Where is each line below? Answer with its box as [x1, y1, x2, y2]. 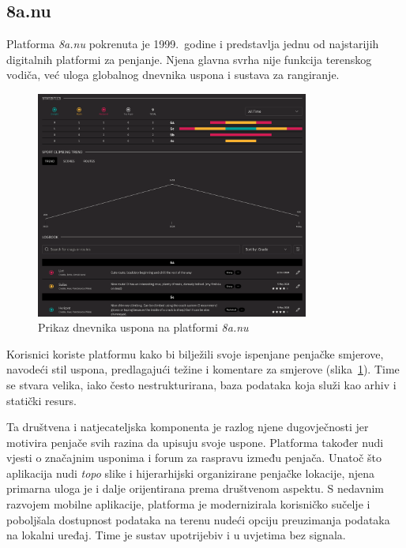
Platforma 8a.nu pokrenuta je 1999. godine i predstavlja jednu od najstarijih [6, 36, 379, 52]
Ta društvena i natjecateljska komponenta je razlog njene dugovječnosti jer [6, 419, 369, 435]
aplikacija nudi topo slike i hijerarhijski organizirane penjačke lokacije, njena [6, 464, 375, 481]
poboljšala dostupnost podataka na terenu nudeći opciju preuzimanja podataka [6, 511, 390, 527]
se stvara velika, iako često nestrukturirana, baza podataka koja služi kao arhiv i [6, 376, 397, 392]
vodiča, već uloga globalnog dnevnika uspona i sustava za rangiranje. [6, 66, 340, 83]
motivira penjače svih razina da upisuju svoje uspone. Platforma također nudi [6, 434, 384, 450]
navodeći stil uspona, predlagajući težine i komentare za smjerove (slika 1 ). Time [6, 361, 400, 377]
